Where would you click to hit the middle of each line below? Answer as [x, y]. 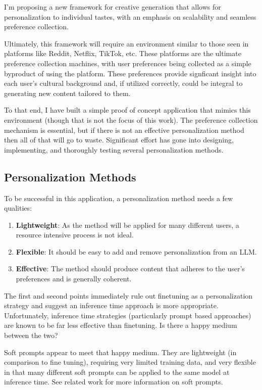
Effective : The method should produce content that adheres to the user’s [130, 269]
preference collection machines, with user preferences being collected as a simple [128, 63]
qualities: [18, 208]
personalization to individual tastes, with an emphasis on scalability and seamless [130, 16]
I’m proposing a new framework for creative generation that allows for [113, 7]
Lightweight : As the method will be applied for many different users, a [127, 225]
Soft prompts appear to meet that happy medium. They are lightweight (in [120, 352]
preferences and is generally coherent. [74, 279]
